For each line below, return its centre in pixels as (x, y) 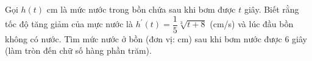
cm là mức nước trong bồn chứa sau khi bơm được (141, 9)
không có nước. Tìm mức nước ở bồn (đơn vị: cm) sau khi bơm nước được (144, 38)
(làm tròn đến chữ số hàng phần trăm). (78, 50)
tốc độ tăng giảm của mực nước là (69, 24)
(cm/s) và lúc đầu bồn (252, 24)
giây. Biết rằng (271, 9)
